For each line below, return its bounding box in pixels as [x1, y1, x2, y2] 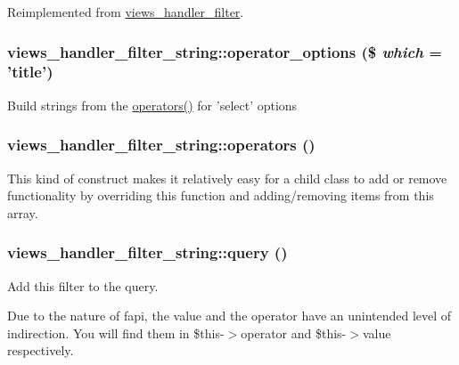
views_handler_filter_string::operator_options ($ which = [7, 40, 442, 62]
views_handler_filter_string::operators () [7, 134, 316, 156]
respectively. [7, 341, 74, 360]
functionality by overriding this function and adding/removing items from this [7, 186, 434, 205]
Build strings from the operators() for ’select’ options [7, 95, 298, 114]
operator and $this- [241, 323, 347, 342]
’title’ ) [7, 61, 53, 83]
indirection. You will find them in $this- [7, 323, 225, 342]
